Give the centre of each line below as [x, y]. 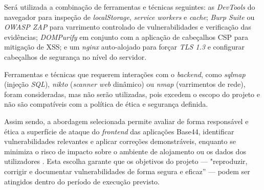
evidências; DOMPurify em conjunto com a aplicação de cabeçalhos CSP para [126, 37]
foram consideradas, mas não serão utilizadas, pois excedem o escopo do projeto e [132, 94]
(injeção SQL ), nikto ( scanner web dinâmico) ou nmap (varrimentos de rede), [125, 84]
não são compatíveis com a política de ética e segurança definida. [106, 104]
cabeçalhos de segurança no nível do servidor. [75, 56]
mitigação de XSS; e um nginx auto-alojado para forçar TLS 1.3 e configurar [125, 47]
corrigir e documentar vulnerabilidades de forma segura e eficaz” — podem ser [127, 171]
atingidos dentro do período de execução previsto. [82, 181]
